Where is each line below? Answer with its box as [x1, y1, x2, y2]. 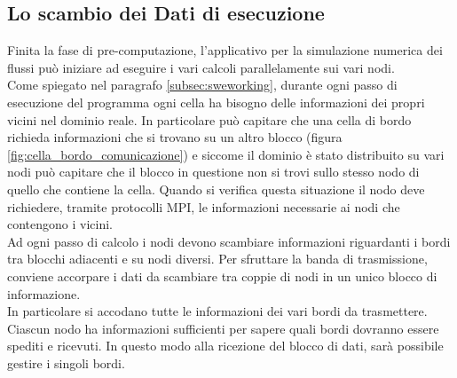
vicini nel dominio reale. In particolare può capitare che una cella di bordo [7, 110, 412, 129]
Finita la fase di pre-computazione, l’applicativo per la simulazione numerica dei [7, 41, 443, 59]
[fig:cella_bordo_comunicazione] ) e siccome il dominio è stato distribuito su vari [7, 145, 445, 163]
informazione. [7, 284, 81, 303]
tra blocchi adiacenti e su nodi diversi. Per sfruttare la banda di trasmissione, [7, 249, 428, 268]
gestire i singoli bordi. [7, 353, 125, 372]
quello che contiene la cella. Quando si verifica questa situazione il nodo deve [7, 179, 425, 198]
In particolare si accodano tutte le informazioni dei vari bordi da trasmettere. [7, 302, 428, 320]
